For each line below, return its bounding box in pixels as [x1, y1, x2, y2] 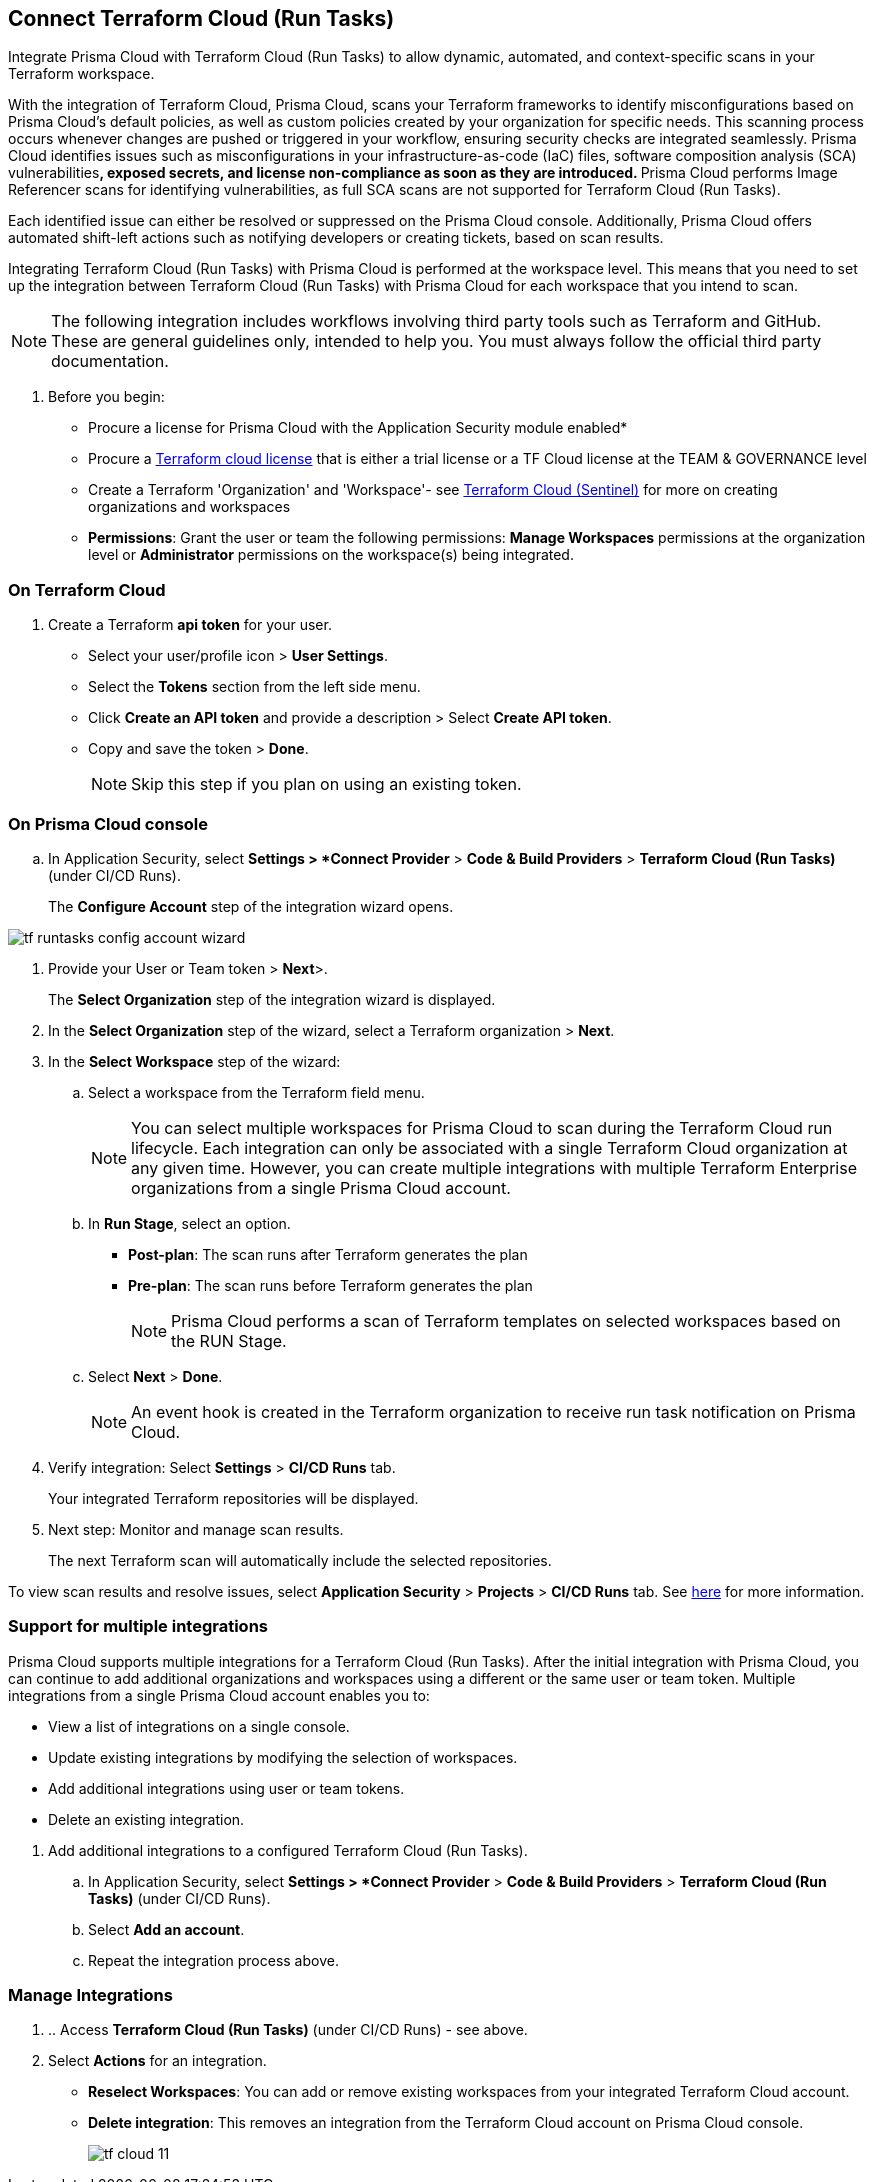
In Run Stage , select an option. [88, 1214, 291, 1232]
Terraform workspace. [8, 65, 155, 83]
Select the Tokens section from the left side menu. [88, 678, 421, 696]
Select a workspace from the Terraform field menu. [88, 1083, 425, 1101]
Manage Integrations [8, 1985, 173, 2006]
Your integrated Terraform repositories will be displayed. [48, 1489, 419, 1507]
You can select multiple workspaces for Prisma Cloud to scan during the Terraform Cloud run [131, 1117, 833, 1138]
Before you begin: [48, 388, 165, 406]
